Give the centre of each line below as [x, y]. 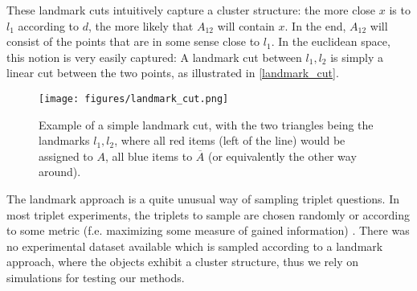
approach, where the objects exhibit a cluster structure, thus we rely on [183, 262]
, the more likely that [141, 25]
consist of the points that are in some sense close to [133, 41]
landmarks [64, 140]
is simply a [357, 57]
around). [60, 172]
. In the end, [315, 25]
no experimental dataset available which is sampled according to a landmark [195, 246]
